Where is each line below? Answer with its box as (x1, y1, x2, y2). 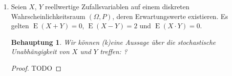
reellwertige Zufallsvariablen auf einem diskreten (45, 1, 190, 11)
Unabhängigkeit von (11, 46, 70, 57)
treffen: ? (100, 46, 127, 57)
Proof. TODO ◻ (11, 62, 62, 73)
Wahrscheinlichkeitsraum (11, 11, 85, 21)
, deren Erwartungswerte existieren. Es (112, 11, 228, 21)
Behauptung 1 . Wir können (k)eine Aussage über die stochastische (11, 37, 216, 47)
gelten (11, 20, 29, 31)
